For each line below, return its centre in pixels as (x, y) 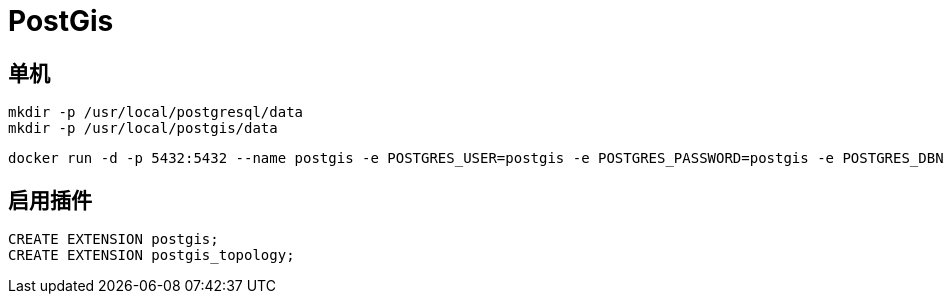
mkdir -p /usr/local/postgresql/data (156, 112)
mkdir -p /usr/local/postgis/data (143, 128)
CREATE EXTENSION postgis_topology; (151, 255)
